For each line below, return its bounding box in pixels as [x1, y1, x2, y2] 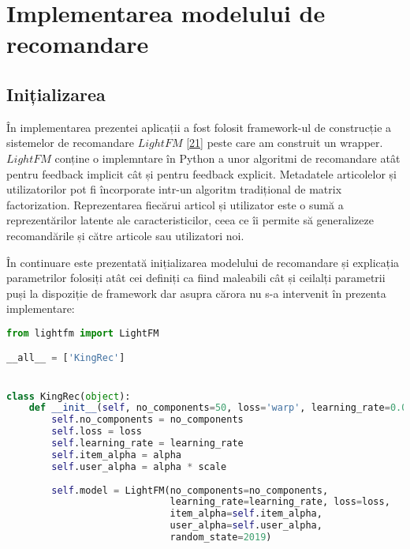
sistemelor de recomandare [6, 134, 135, 151]
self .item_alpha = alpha [51, 449, 181, 461]
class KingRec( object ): [6, 390, 131, 402]
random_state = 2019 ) [170, 532, 272, 543]
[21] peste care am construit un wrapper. [186, 134, 383, 151]
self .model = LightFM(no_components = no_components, [51, 484, 329, 496]
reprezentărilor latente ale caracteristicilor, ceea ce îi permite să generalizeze [6, 212, 374, 228]
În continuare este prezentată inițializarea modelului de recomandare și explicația [6, 254, 400, 270]
